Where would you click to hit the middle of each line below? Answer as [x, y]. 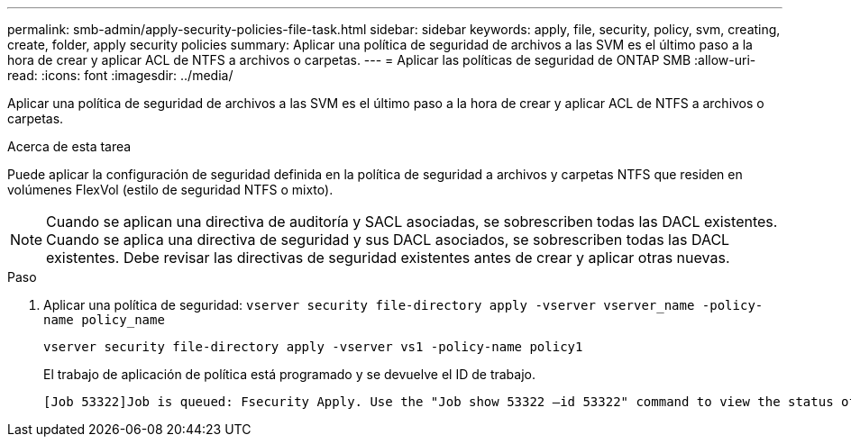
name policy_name [104, 320]
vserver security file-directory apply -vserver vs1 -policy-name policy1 [313, 347]
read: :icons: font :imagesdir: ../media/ [120, 75]
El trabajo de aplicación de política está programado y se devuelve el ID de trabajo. [289, 374]
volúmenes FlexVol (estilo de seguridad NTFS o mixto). [170, 190]
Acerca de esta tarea [69, 146]
